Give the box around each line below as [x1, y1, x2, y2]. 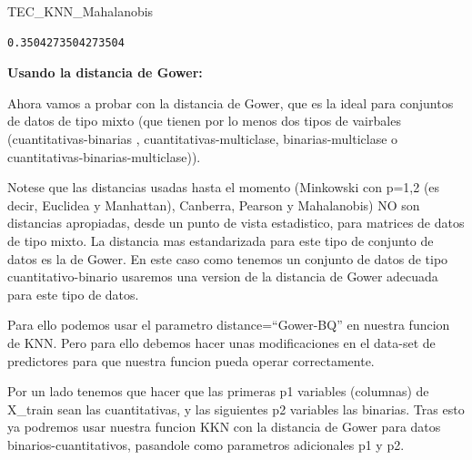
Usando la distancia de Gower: [7, 63, 203, 82]
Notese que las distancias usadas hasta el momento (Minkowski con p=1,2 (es [7, 178, 440, 197]
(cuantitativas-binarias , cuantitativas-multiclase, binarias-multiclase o [7, 128, 398, 148]
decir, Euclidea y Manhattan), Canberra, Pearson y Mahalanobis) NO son [7, 195, 420, 214]
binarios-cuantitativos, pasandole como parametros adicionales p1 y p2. [7, 434, 405, 454]
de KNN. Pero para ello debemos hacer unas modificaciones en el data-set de [7, 332, 436, 352]
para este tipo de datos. [7, 284, 139, 303]
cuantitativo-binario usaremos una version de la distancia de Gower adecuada [7, 267, 438, 286]
